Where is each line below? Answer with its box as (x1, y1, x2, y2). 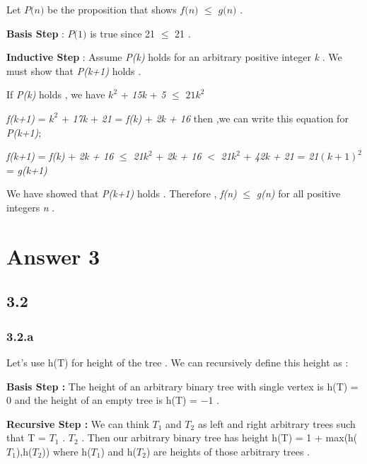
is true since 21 (90, 25, 156, 40)
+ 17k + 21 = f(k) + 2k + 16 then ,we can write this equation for (61, 110, 349, 125)
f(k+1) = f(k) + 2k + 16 (6, 149, 114, 163)
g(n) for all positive (256, 186, 341, 201)
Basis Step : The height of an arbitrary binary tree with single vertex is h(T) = (6, 378, 359, 393)
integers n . (6, 199, 55, 214)
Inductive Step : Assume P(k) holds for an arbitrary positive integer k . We (6, 50, 342, 64)
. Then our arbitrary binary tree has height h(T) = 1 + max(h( (81, 430, 358, 445)
